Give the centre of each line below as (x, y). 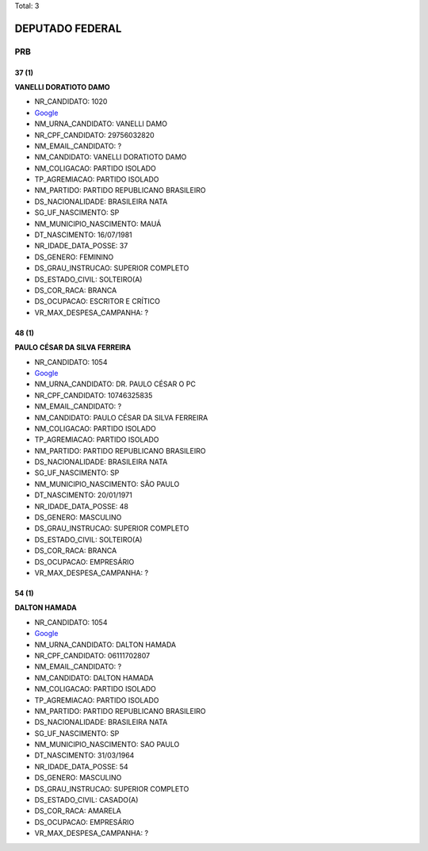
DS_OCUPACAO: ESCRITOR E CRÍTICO (97, 301)
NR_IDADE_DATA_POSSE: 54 (81, 766)
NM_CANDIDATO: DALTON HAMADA (94, 677)
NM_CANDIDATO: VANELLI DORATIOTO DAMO (111, 157)
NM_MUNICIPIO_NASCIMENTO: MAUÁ (98, 224)
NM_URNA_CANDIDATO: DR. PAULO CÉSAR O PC (115, 384)
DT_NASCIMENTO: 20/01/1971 (83, 495)
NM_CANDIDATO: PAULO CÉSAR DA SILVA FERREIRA (121, 417)
